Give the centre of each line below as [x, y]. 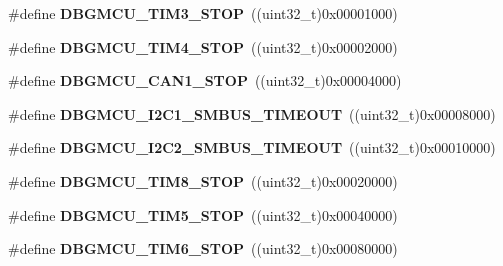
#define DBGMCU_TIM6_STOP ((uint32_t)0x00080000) [203, 248]
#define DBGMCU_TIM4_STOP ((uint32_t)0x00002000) [203, 46]
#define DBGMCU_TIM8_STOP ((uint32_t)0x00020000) [203, 180]
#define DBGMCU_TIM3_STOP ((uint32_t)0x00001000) [203, 13]
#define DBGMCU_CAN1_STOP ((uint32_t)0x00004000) [205, 80]
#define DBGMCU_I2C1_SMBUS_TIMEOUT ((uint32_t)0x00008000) [252, 113]
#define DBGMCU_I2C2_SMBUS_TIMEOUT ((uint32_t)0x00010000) [252, 147]
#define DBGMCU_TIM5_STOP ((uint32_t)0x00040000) [203, 214]
